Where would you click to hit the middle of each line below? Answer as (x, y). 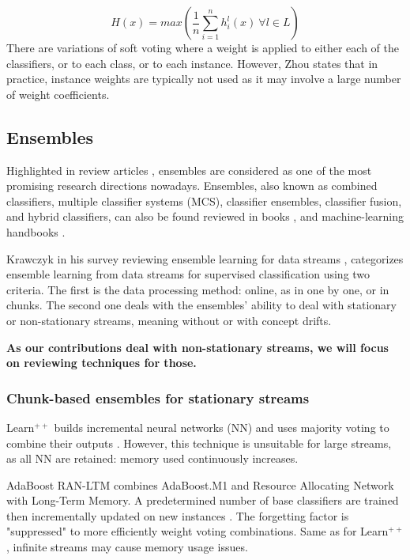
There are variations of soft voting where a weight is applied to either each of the (203, 47)
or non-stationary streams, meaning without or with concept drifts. (169, 320)
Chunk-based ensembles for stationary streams (158, 397)
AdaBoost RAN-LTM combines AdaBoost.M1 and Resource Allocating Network (200, 484)
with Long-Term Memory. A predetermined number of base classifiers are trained (203, 500)
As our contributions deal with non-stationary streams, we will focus (197, 347)
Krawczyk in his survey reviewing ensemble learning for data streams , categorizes (205, 258)
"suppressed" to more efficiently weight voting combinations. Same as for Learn (197, 531)
